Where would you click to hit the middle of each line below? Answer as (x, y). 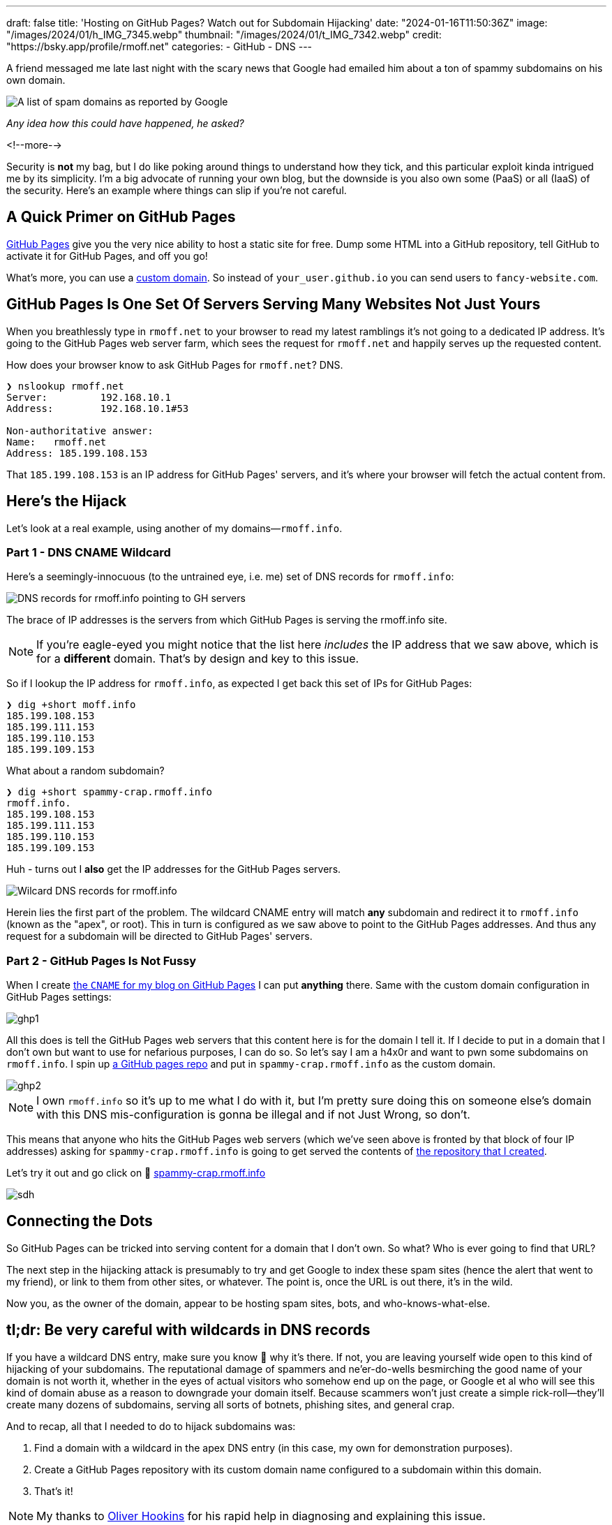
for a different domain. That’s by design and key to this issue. (198, 659)
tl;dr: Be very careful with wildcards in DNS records (188, 1330)
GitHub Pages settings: (59, 997)
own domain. (36, 80)
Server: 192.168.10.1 (89, 397)
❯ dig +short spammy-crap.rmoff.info (110, 792)
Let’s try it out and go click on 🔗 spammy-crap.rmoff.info (136, 1173)
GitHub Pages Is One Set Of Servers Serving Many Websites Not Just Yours (274, 304)
